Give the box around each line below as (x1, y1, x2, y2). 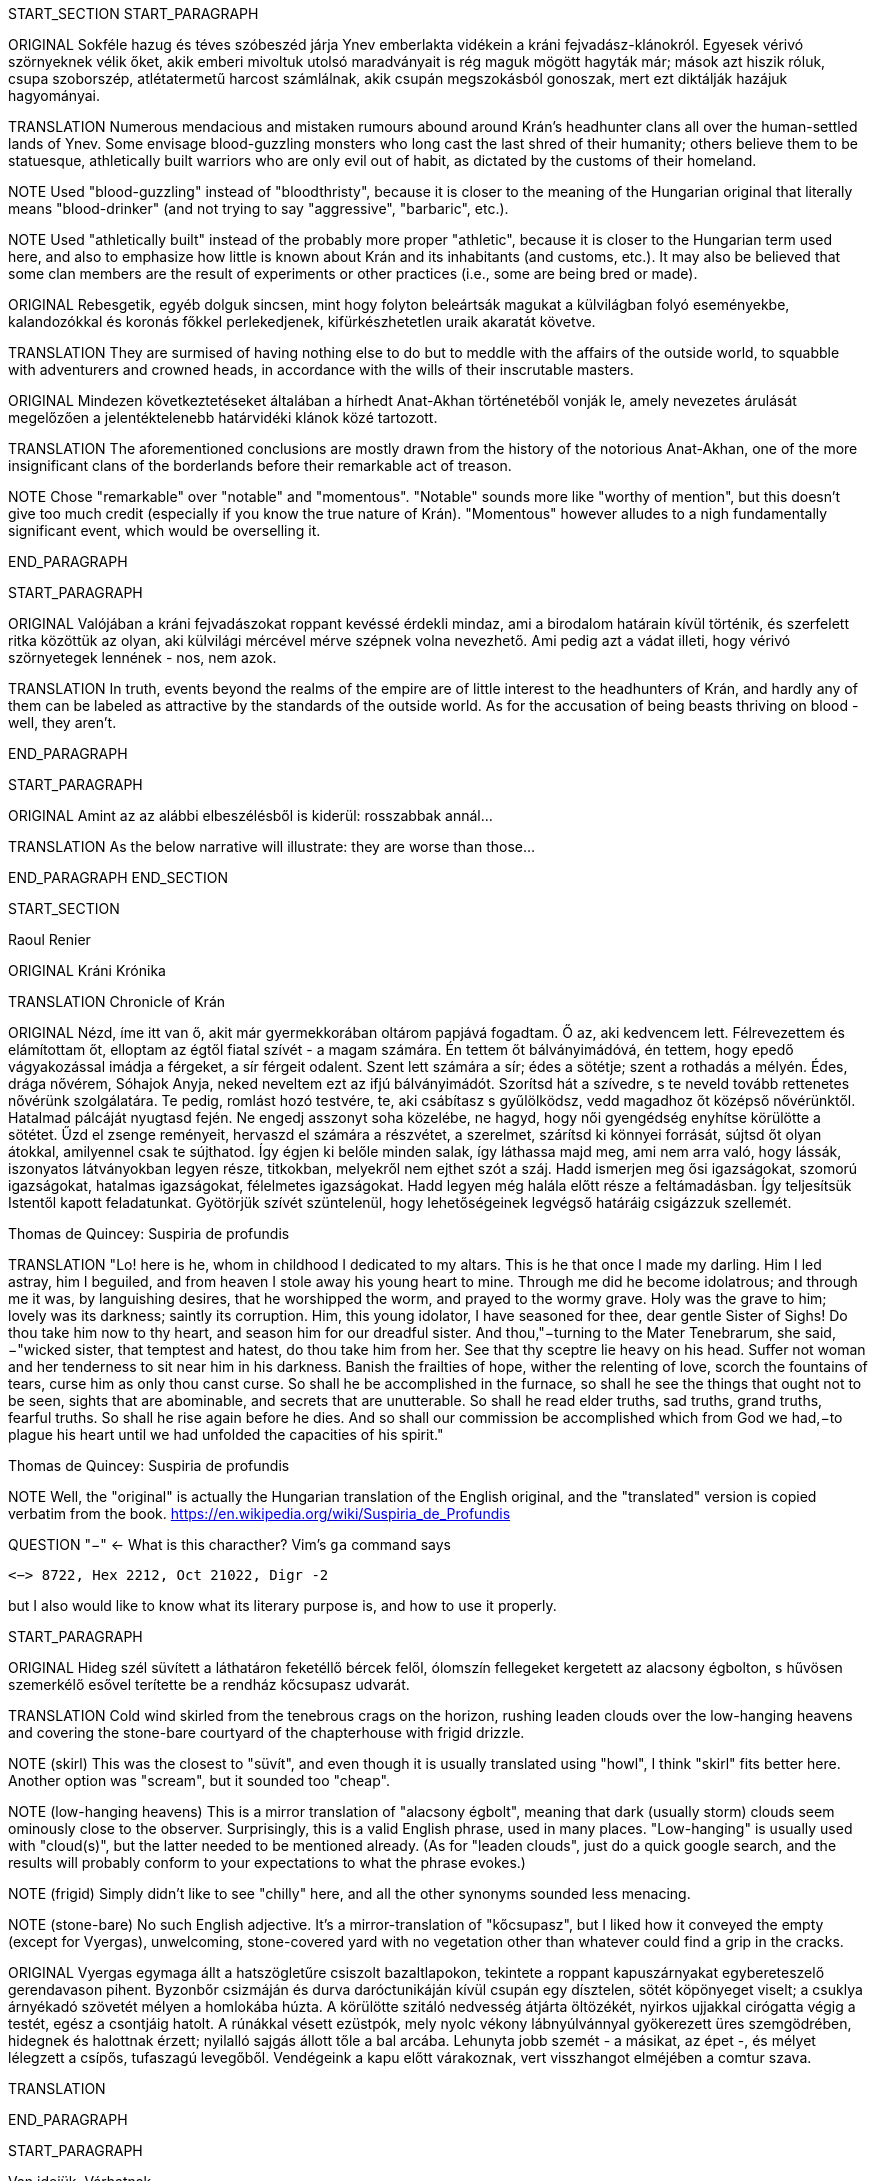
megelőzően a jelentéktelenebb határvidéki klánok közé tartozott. (8, 409, 438, 426)
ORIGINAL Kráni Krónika (8, 962, 166, 979)
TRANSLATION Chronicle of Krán (8, 993, 226, 1010)
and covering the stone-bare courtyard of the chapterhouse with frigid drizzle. (8, 1724, 525, 1741)
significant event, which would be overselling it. (8, 522, 321, 539)
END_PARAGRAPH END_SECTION (8, 869, 229, 886)
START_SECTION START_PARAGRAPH (8, 5, 259, 22)
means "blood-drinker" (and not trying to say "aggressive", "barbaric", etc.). (8, 200, 509, 217)
